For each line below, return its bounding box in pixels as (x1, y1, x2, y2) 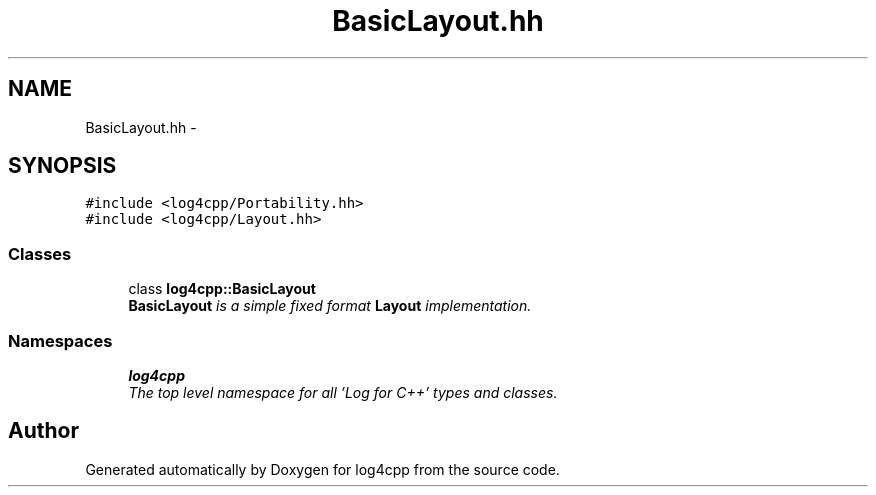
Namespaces (8, 330, 113, 351)
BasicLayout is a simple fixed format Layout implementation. (128, 297, 532, 315)
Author (8, 418, 79, 444)
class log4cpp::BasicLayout (128, 280, 316, 298)
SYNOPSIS (8, 153, 117, 179)
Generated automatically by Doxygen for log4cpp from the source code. (85, 460, 560, 478)
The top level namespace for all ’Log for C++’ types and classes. (128, 383, 558, 401)
